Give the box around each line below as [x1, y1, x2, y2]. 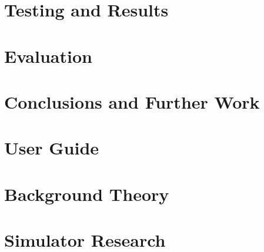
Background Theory [4, 182, 169, 206]
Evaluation [4, 43, 92, 68]
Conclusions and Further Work [4, 89, 260, 113]
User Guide [4, 136, 99, 160]
